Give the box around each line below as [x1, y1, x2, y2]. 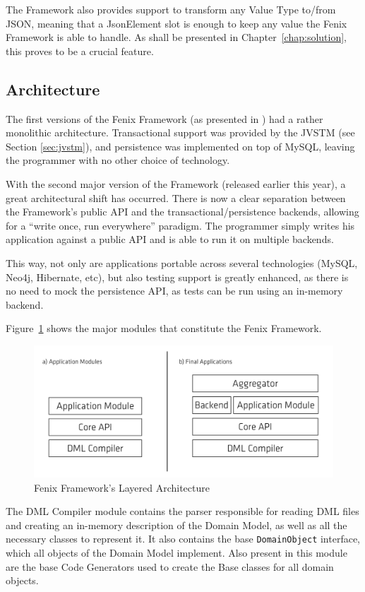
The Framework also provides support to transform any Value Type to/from [6, 2, 336, 16]
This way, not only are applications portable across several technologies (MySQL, [6, 255, 358, 270]
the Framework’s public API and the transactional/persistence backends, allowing [6, 204, 359, 219]
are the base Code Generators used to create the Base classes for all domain [6, 559, 334, 574]
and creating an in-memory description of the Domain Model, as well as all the [6, 517, 347, 532]
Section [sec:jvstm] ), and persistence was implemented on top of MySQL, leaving [6, 138, 355, 153]
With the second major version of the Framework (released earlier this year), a [6, 176, 346, 191]
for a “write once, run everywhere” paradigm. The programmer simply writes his [6, 218, 355, 232]
